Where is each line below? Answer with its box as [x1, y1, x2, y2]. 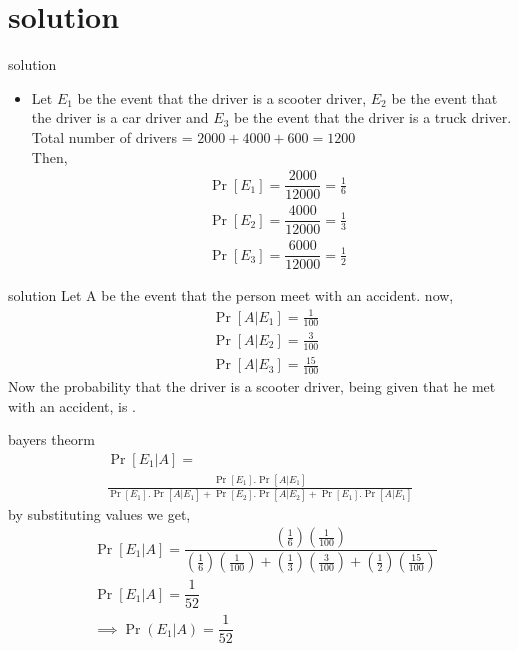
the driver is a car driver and [31, 107, 209, 128]
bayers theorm [8, 429, 95, 450]
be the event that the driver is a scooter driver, [77, 87, 367, 108]
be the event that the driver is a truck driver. [233, 107, 512, 128]
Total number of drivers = [31, 126, 193, 147]
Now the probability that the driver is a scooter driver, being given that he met [8, 376, 496, 397]
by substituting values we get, [8, 503, 191, 524]
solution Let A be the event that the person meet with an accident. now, [8, 285, 454, 306]
